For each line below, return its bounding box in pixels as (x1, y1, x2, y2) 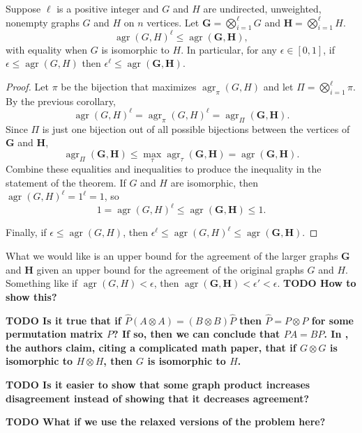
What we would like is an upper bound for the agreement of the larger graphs (6, 249, 338, 263)
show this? (6, 289, 57, 304)
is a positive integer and (56, 1, 159, 15)
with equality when (6, 42, 88, 56)
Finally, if (6, 225, 47, 239)
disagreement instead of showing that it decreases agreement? (6, 391, 310, 405)
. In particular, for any (181, 42, 277, 56)
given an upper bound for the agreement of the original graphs (36, 262, 304, 276)
